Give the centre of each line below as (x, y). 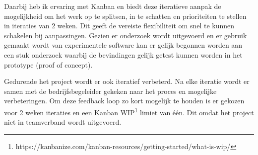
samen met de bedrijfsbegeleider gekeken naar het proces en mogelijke (110, 91)
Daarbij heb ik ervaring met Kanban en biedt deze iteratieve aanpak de (113, 6)
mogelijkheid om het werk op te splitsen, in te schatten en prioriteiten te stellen (125, 16)
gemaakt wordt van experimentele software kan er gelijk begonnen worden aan (123, 45)
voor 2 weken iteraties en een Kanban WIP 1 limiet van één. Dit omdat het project (129, 111)
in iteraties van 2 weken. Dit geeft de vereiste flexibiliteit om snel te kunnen (119, 26)
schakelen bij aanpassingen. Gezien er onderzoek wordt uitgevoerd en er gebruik (126, 35)
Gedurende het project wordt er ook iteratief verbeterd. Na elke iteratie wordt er (127, 81)
